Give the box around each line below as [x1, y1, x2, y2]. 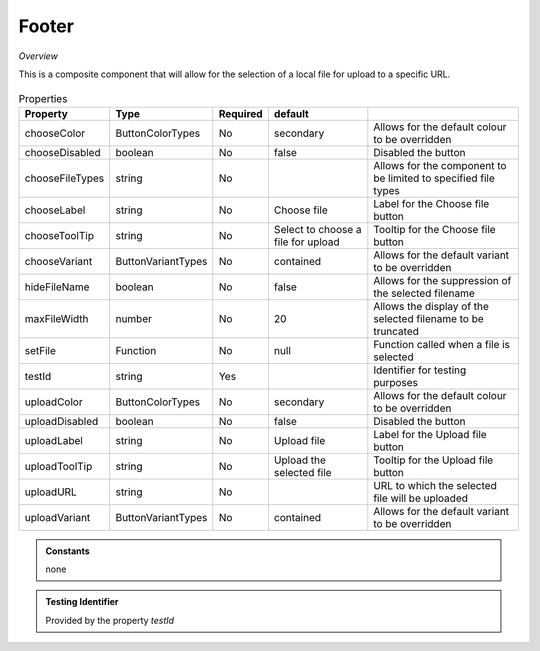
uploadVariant [24, 510, 91, 524]
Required [218, 106, 264, 120]
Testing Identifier [45, 596, 119, 608]
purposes [373, 375, 419, 389]
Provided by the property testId [45, 614, 175, 626]
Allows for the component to [373, 158, 507, 172]
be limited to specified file [373, 171, 495, 185]
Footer [18, 15, 75, 37]
